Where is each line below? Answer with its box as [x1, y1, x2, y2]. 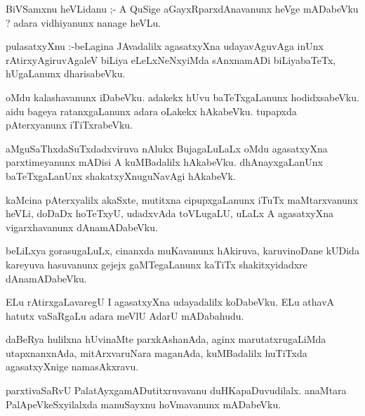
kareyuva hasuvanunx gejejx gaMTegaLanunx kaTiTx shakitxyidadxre [6, 256, 307, 271]
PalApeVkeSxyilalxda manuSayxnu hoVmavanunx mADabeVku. [6, 396, 281, 411]
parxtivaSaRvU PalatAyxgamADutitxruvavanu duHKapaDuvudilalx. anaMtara [6, 383, 347, 398]
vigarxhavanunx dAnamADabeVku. [6, 219, 158, 234]
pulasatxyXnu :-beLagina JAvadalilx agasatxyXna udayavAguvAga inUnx [6, 39, 324, 53]
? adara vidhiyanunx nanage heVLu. [6, 15, 161, 30]
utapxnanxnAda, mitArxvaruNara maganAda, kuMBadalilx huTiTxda [6, 345, 307, 360]
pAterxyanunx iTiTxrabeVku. [6, 117, 133, 132]
